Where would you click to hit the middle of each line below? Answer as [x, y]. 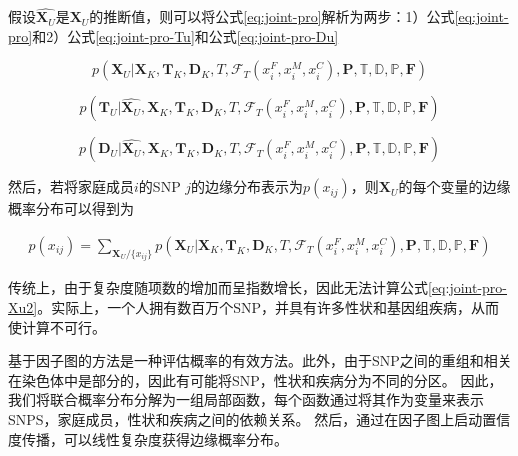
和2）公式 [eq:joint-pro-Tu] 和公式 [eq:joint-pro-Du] [185, 35]
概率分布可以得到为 [71, 208]
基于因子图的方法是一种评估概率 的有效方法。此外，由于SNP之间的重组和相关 [260, 360]
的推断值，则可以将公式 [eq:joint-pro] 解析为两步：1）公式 [272, 16]
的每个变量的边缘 [454, 186]
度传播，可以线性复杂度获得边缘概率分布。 [148, 438]
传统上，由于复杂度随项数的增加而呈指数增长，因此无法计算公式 [218, 287]
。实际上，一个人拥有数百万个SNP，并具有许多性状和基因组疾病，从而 [268, 307]
